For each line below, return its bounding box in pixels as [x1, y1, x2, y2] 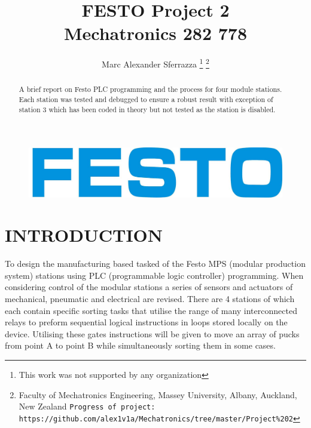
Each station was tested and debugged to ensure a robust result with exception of [19, 94, 273, 104]
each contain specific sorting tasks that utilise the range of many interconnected [5, 304, 297, 316]
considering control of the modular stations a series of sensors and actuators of [5, 281, 293, 293]
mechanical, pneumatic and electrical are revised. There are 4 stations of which [5, 292, 295, 305]
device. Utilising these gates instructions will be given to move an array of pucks [5, 327, 300, 340]
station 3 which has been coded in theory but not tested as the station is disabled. [19, 104, 276, 114]
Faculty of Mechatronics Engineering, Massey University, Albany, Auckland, [19, 388, 297, 401]
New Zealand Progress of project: [19, 400, 155, 412]
